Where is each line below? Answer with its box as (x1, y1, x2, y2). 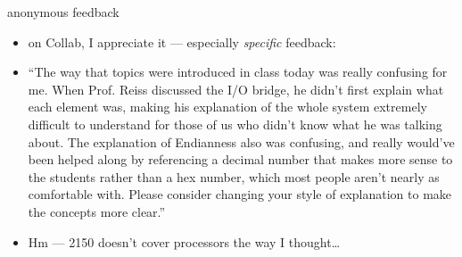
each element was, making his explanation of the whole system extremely (28, 97, 427, 116)
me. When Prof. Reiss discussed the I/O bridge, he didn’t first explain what (28, 79, 444, 98)
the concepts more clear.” (28, 202, 166, 220)
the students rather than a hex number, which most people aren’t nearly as (28, 167, 440, 186)
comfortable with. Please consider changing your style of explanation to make (28, 185, 452, 203)
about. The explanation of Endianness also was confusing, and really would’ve (28, 132, 455, 151)
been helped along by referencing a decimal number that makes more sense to (28, 150, 453, 169)
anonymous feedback (7, 3, 120, 21)
